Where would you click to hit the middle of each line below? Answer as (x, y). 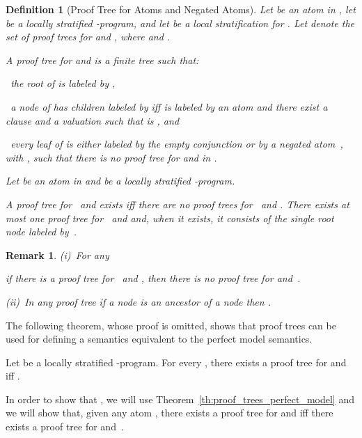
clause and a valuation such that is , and (93, 120)
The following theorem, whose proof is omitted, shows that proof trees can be (171, 325)
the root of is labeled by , (63, 83)
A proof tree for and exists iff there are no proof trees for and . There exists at (178, 204)
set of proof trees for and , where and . (88, 37)
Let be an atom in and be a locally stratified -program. (120, 181)
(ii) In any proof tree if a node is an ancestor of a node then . (138, 301)
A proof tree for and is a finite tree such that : (102, 60)
